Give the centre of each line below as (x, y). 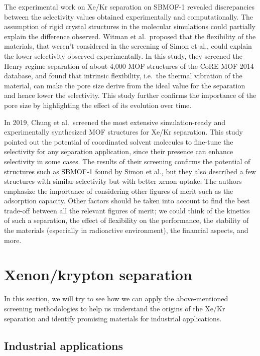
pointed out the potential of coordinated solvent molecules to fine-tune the (119, 141)
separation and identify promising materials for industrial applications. (113, 318)
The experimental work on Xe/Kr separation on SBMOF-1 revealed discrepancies (129, 7)
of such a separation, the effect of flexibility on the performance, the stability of (126, 220)
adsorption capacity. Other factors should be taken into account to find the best (127, 201)
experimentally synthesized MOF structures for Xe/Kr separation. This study (123, 132)
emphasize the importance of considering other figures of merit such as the (119, 191)
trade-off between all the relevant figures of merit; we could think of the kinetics (127, 210)
